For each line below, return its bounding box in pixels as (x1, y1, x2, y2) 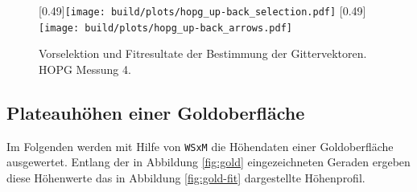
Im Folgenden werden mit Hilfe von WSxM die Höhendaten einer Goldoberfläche (6, 137, 394, 154)
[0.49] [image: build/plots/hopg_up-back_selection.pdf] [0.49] (39, 2, 366, 18)
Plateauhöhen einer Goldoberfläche (6, 100, 305, 125)
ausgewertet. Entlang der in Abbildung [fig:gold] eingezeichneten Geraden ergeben (6, 153, 411, 170)
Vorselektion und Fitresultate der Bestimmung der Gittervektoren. (39, 45, 367, 62)
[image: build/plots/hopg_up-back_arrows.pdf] (39, 22, 292, 34)
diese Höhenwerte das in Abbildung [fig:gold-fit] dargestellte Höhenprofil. (6, 169, 365, 186)
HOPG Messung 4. (39, 60, 131, 77)
